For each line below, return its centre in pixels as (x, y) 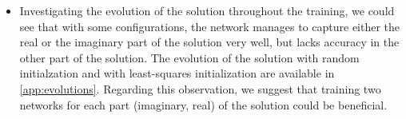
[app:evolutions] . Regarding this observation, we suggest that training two (200, 88)
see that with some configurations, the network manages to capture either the (210, 26)
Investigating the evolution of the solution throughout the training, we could (207, 10)
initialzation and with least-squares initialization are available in (177, 73)
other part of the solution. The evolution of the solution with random (189, 57)
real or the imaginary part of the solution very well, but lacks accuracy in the (209, 42)
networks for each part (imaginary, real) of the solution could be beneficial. (203, 104)
